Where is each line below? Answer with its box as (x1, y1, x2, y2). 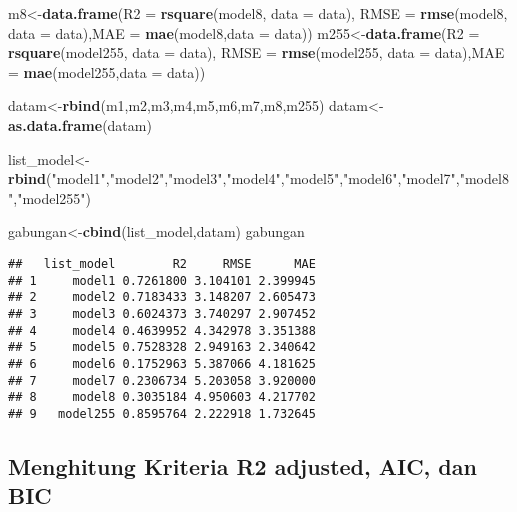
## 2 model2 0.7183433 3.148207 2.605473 (8, 290, 316, 305)
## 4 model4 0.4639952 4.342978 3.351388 (8, 323, 316, 338)
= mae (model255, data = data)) (8, 61, 206, 82)
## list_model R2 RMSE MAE (8, 256, 316, 271)
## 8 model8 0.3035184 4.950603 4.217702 (8, 390, 316, 405)
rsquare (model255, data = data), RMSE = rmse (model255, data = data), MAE (8, 42, 505, 63)
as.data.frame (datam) (8, 114, 152, 135)
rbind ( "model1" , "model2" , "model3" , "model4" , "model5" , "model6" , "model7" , (8, 168, 460, 189)
